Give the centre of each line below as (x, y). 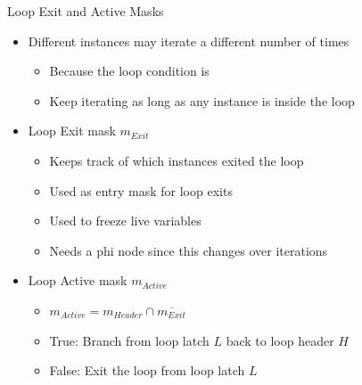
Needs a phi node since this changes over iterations (189, 250)
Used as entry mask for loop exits (141, 190)
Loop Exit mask (72, 131)
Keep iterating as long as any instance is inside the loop (202, 100)
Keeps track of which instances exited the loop (177, 160)
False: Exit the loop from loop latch (147, 370)
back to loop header (280, 340)
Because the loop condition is (129, 71)
